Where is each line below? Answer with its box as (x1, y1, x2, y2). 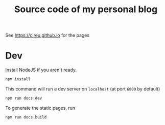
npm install (5, 77, 31, 82)
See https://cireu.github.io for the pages (5, 32, 90, 39)
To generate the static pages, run (5, 105, 76, 111)
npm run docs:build (5, 114, 47, 120)
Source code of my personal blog (14, 4, 158, 15)
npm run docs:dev (5, 96, 42, 101)
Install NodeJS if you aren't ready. (5, 67, 77, 73)
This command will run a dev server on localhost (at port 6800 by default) (5, 86, 160, 92)
